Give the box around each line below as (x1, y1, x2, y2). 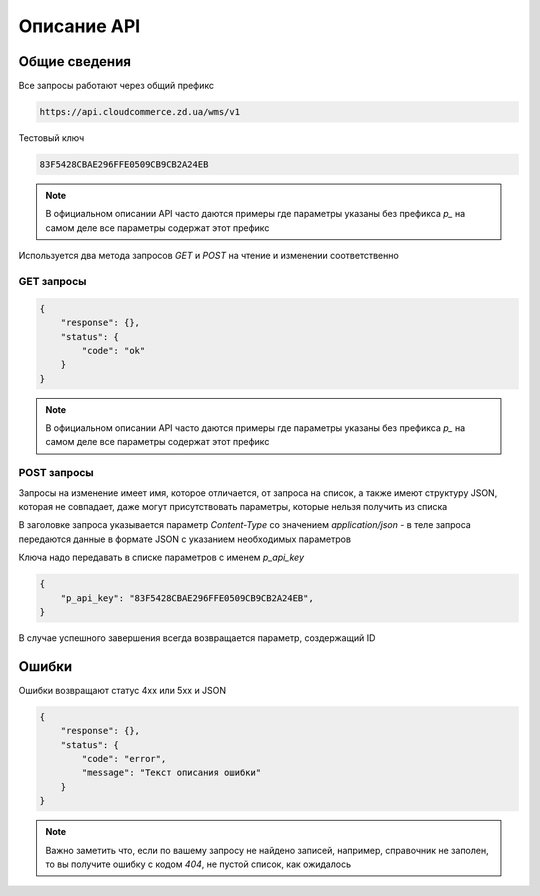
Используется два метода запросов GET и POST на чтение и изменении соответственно (18, 250, 399, 262)
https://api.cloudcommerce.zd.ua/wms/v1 (39, 106, 240, 118)
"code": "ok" (81, 345, 146, 356)
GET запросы (18, 274, 87, 288)
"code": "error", (81, 753, 167, 764)
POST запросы (18, 466, 94, 480)
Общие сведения (18, 53, 132, 70)
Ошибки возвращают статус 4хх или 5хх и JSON (18, 684, 227, 696)
